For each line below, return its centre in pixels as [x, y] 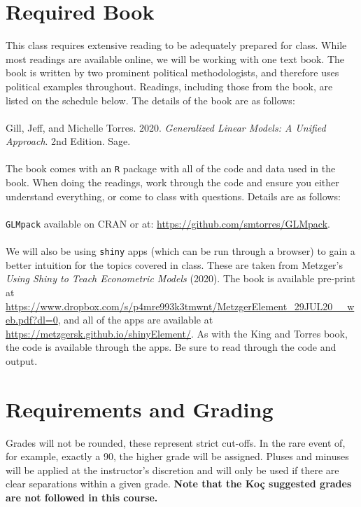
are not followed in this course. [82, 498]
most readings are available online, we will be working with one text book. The [175, 58]
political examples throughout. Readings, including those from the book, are [169, 86]
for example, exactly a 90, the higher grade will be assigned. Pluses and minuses [177, 456]
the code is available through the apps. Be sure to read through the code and [171, 347]
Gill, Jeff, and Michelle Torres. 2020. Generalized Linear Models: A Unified [166, 127]
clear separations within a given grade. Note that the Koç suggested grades [179, 484]
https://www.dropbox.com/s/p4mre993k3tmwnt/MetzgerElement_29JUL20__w [180, 306]
